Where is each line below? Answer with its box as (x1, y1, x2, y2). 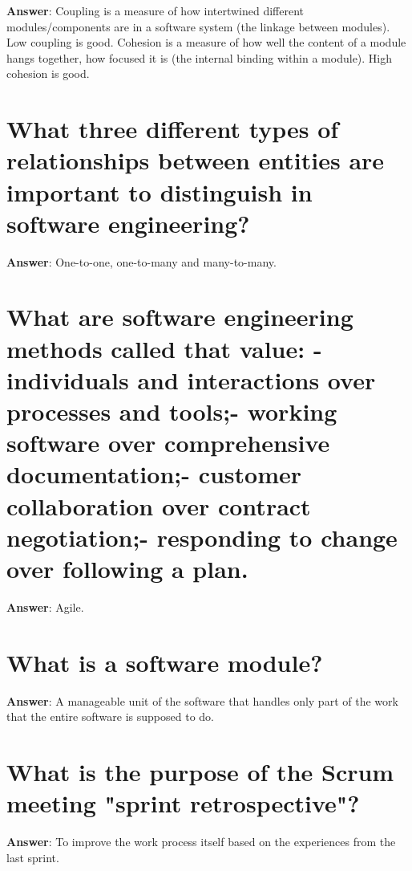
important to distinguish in (6, 175, 313, 208)
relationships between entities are (6, 144, 385, 177)
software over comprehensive (6, 426, 330, 459)
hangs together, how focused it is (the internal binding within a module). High (6, 49, 393, 66)
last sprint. (6, 849, 59, 865)
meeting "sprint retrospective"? (6, 787, 360, 820)
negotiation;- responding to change (6, 520, 398, 553)
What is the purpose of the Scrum (6, 755, 394, 788)
